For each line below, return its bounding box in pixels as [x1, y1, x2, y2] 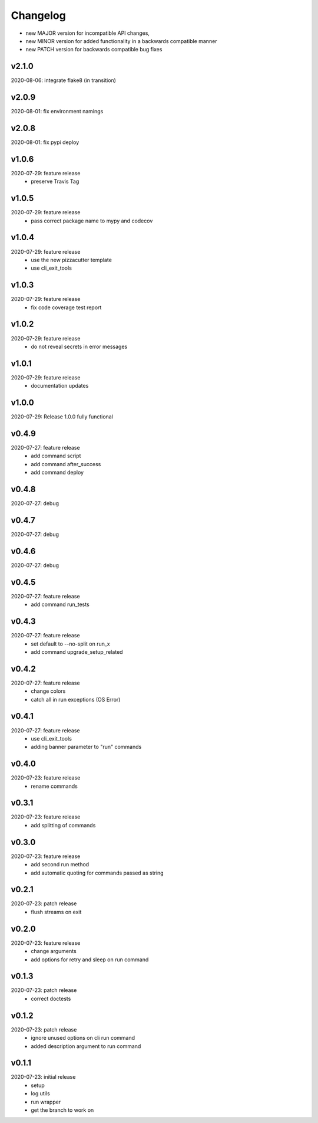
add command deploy [31, 469, 84, 476]
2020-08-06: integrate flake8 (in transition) [11, 77, 116, 84]
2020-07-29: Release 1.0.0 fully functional [11, 413, 113, 420]
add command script [31, 452, 81, 460]
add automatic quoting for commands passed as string [31, 869, 164, 876]
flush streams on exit [31, 908, 82, 915]
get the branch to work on [31, 1106, 94, 1114]
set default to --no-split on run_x [31, 640, 110, 647]
